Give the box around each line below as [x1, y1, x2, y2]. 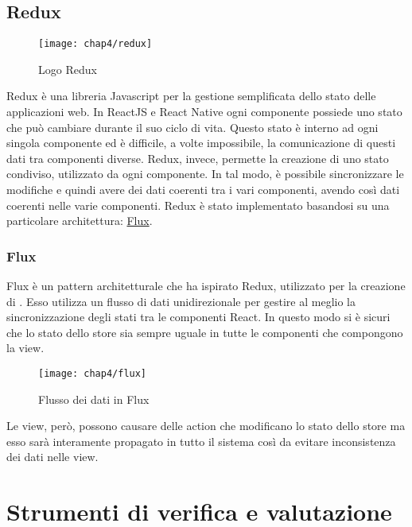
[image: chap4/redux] [38, 38, 153, 50]
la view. [6, 339, 45, 356]
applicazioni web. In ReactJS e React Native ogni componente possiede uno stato [6, 103, 402, 120]
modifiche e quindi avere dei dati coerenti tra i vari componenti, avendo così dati [6, 181, 400, 198]
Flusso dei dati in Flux [38, 390, 150, 407]
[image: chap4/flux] [38, 367, 147, 379]
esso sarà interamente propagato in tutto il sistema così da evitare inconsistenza [6, 432, 396, 449]
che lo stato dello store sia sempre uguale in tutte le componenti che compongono [6, 324, 403, 340]
